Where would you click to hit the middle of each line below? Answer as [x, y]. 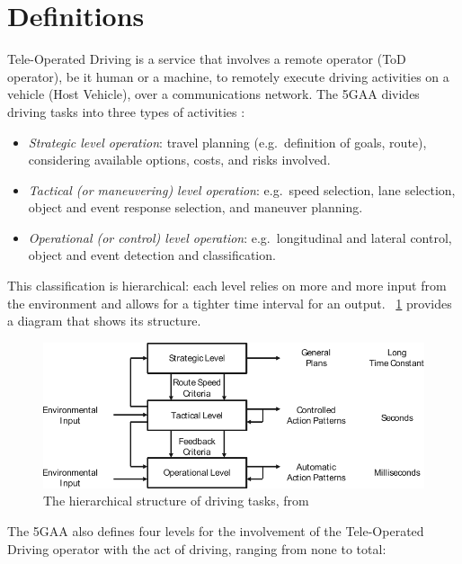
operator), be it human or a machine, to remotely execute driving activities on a [228, 76]
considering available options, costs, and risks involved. [179, 160]
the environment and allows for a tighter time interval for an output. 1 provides [230, 303]
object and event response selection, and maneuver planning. [195, 207]
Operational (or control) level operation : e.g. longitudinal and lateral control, [240, 237]
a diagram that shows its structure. [104, 321]
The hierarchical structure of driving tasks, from [176, 501]
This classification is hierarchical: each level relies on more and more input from [227, 286]
